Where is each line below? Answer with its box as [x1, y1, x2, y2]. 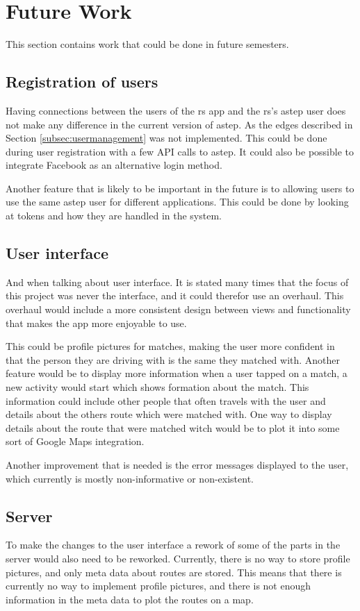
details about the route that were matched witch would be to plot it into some [6, 420, 340, 435]
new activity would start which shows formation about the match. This [6, 380, 309, 394]
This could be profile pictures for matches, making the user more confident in [6, 339, 335, 353]
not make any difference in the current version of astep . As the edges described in [6, 117, 353, 131]
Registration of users [6, 71, 158, 92]
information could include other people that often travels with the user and [6, 393, 326, 408]
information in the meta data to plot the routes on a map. [6, 592, 254, 606]
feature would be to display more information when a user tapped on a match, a [6, 366, 347, 380]
